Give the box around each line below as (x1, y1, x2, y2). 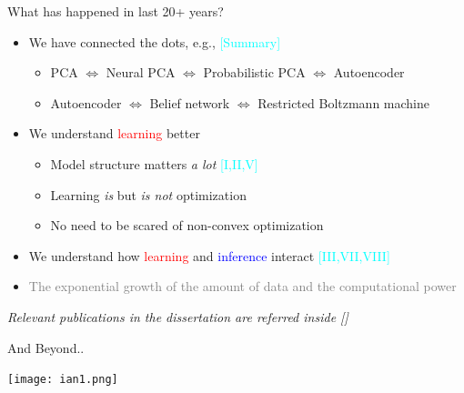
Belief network (149, 93, 230, 112)
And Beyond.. (7, 338, 85, 357)
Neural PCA (106, 63, 176, 82)
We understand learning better (28, 124, 200, 143)
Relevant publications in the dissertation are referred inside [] (7, 307, 348, 326)
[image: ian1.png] (7, 373, 118, 387)
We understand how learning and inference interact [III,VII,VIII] (28, 246, 390, 265)
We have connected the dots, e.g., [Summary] (28, 32, 281, 51)
